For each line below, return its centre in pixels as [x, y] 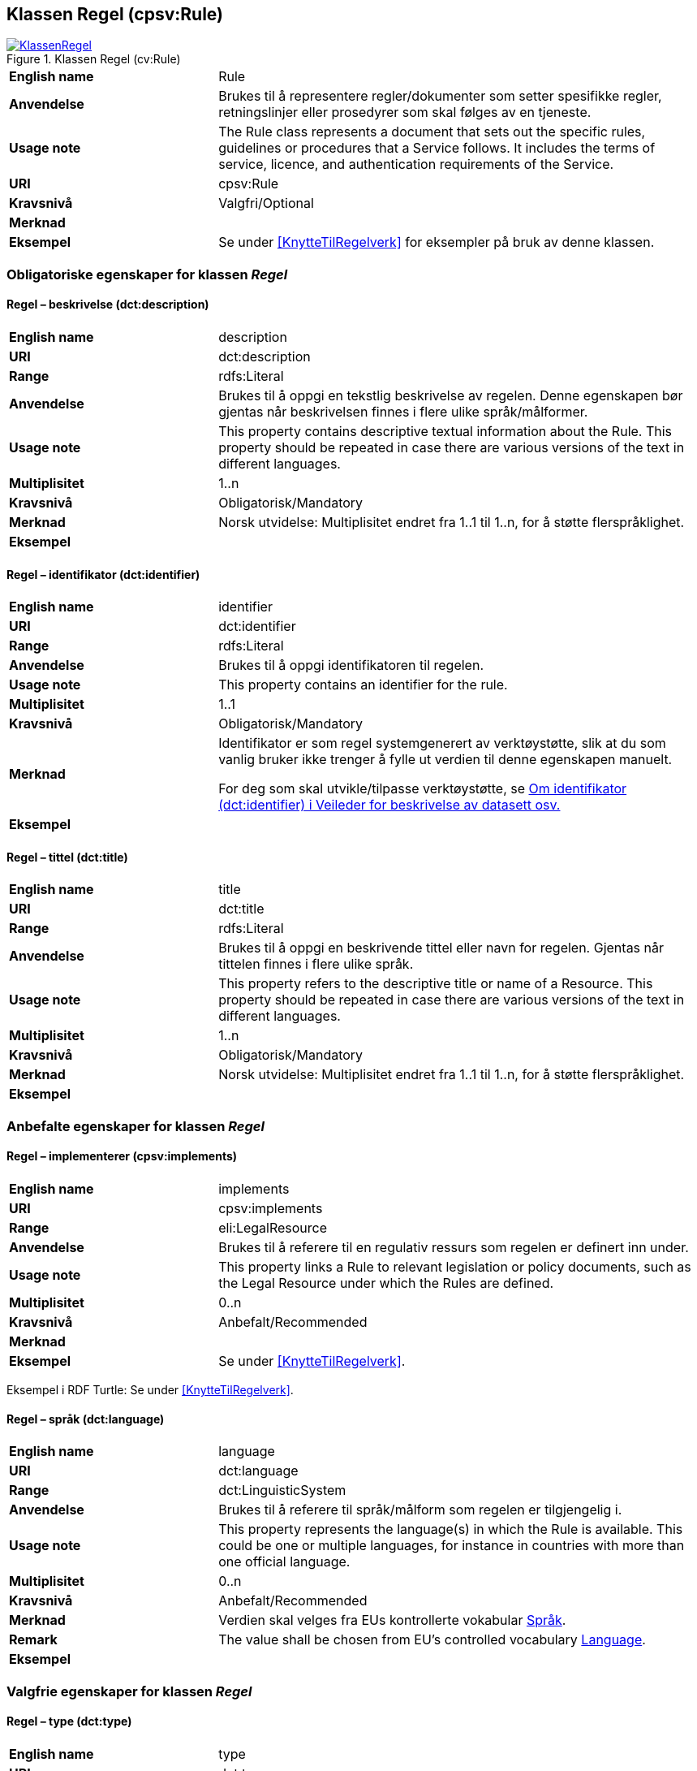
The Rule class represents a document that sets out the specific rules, [432, 132]
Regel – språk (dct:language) [86, 1419]
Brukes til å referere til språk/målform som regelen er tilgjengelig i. [420, 1510]
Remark [33, 1640]
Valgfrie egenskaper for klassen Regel [129, 1691]
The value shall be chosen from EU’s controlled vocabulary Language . [432, 1640]
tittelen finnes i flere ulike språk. [316, 964]
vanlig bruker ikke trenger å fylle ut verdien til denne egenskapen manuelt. [445, 760]
